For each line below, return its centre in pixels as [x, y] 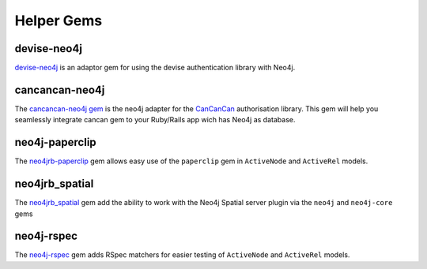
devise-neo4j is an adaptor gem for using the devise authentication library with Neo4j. [155, 68]
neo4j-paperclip [55, 142]
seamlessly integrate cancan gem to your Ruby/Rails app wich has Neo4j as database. [155, 120]
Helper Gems [59, 21]
